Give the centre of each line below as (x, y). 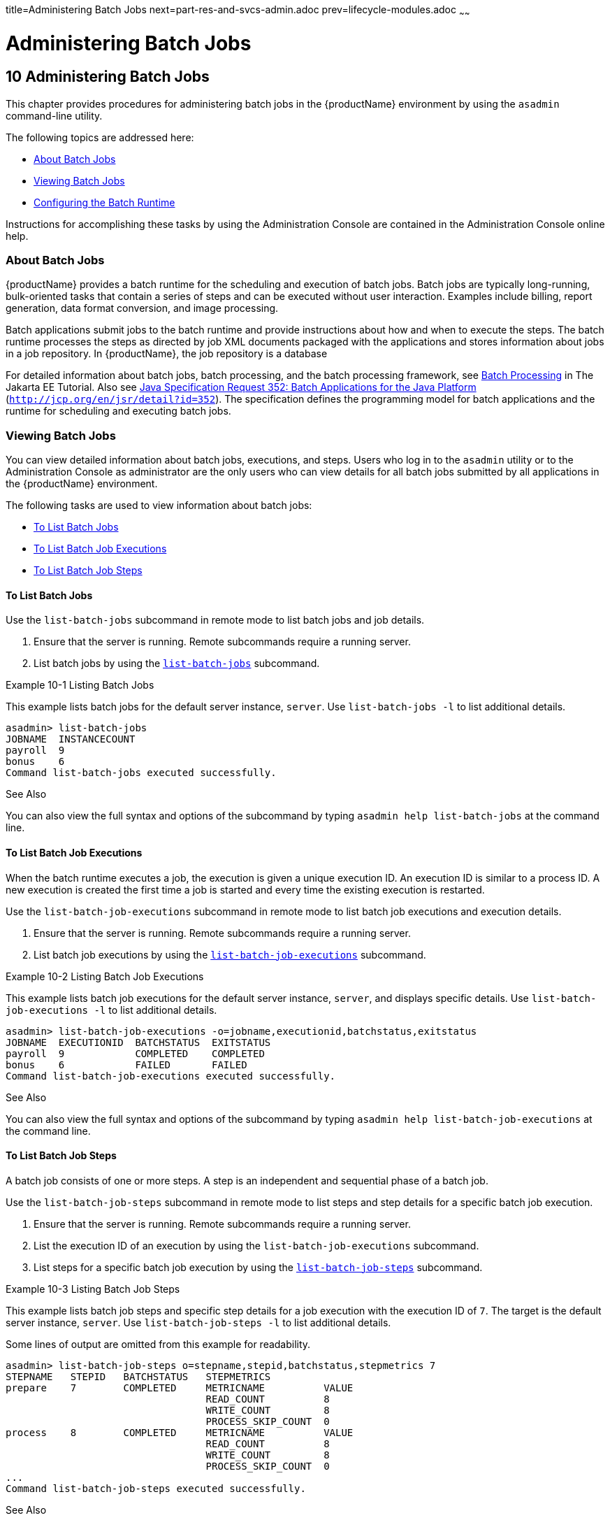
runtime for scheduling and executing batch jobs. (118, 411)
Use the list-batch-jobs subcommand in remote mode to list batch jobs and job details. (215, 620)
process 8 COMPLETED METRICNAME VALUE (180, 1432)
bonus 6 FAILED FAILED (126, 1064)
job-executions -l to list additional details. (111, 1010)
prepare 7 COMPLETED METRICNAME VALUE (180, 1388)
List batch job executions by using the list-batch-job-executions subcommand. (230, 954)
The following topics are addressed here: (100, 137)
